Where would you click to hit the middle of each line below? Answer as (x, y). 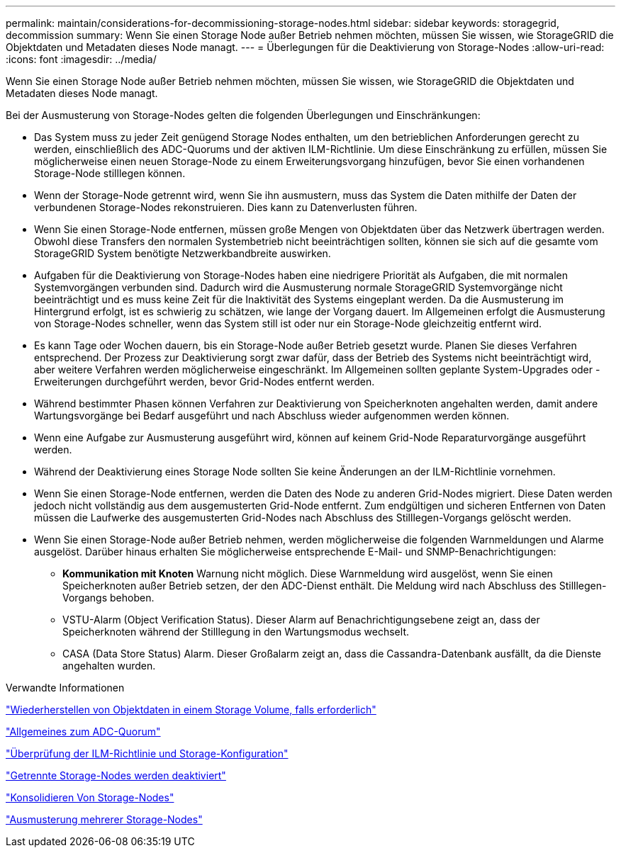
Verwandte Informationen (65, 688)
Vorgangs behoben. (108, 598)
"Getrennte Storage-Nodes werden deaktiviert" (116, 775)
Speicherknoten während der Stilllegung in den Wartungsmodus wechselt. (236, 632)
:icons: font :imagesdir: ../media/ (81, 59)
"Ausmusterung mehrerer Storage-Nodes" (104, 819)
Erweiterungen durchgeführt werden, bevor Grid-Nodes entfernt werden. (205, 382)
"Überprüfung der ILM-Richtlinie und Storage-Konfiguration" (147, 753)
